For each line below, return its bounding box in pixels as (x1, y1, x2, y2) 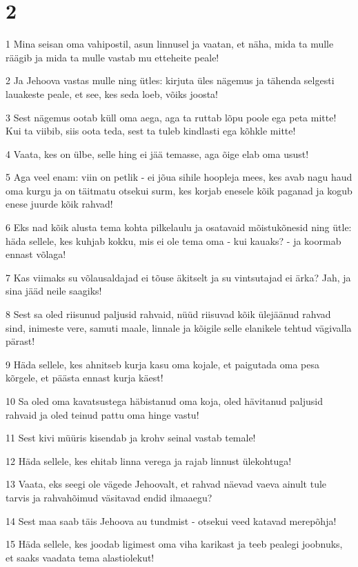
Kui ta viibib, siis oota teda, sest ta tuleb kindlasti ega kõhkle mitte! (6, 123, 296, 138)
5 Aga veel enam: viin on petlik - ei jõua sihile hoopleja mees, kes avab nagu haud (6, 170, 352, 184)
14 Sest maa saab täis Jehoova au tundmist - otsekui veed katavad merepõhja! (6, 513, 337, 528)
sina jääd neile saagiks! (6, 283, 102, 298)
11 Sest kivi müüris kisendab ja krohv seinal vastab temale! (6, 430, 256, 445)
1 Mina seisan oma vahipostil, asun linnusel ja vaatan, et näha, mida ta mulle (6, 37, 334, 51)
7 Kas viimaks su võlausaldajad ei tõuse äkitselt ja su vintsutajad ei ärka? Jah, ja (6, 270, 351, 284)
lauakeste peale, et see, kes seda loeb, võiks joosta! (6, 86, 219, 101)
